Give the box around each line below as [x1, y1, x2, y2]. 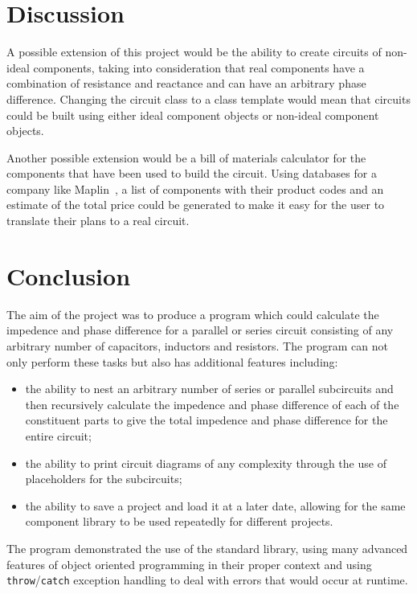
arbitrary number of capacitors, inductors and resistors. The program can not [6, 337, 388, 354]
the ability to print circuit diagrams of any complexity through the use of [25, 454, 386, 471]
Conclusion [6, 259, 131, 292]
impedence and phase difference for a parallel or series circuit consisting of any [6, 322, 394, 338]
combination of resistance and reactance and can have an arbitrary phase [6, 75, 366, 92]
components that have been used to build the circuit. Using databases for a [6, 165, 377, 182]
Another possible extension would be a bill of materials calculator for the [6, 149, 366, 166]
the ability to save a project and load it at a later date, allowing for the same [25, 497, 406, 514]
